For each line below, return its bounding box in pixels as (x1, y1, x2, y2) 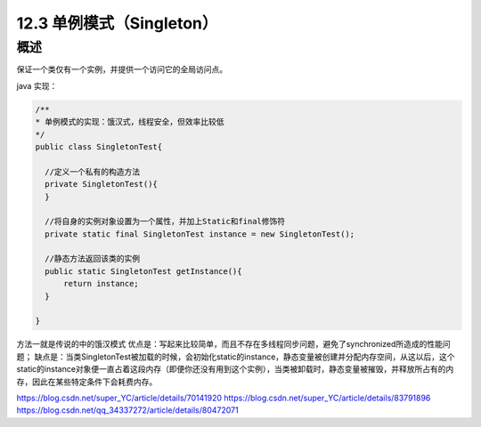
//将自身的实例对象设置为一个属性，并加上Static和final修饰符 (45, 216, 286, 227)
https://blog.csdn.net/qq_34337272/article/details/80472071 (16, 405, 240, 415)
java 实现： (16, 80, 58, 91)
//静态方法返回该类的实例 (45, 254, 141, 264)
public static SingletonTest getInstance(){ (45, 266, 242, 276)
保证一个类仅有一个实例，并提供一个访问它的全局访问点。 (16, 64, 227, 75)
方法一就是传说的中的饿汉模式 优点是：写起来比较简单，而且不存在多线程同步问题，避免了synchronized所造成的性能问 (16, 339, 452, 350)
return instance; (63, 278, 140, 289)
